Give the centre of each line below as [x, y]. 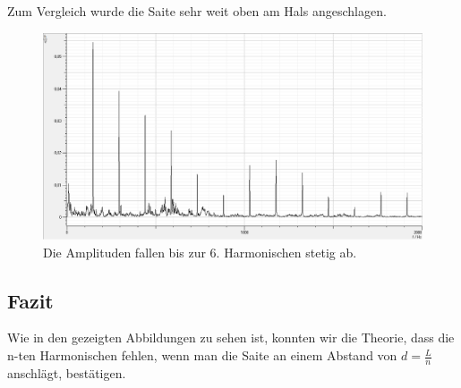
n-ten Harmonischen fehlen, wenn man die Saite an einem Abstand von [202, 355]
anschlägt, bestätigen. [67, 372]
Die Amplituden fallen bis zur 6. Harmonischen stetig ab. [200, 252]
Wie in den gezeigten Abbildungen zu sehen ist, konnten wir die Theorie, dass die [231, 337]
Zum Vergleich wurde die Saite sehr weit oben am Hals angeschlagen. [197, 11]
